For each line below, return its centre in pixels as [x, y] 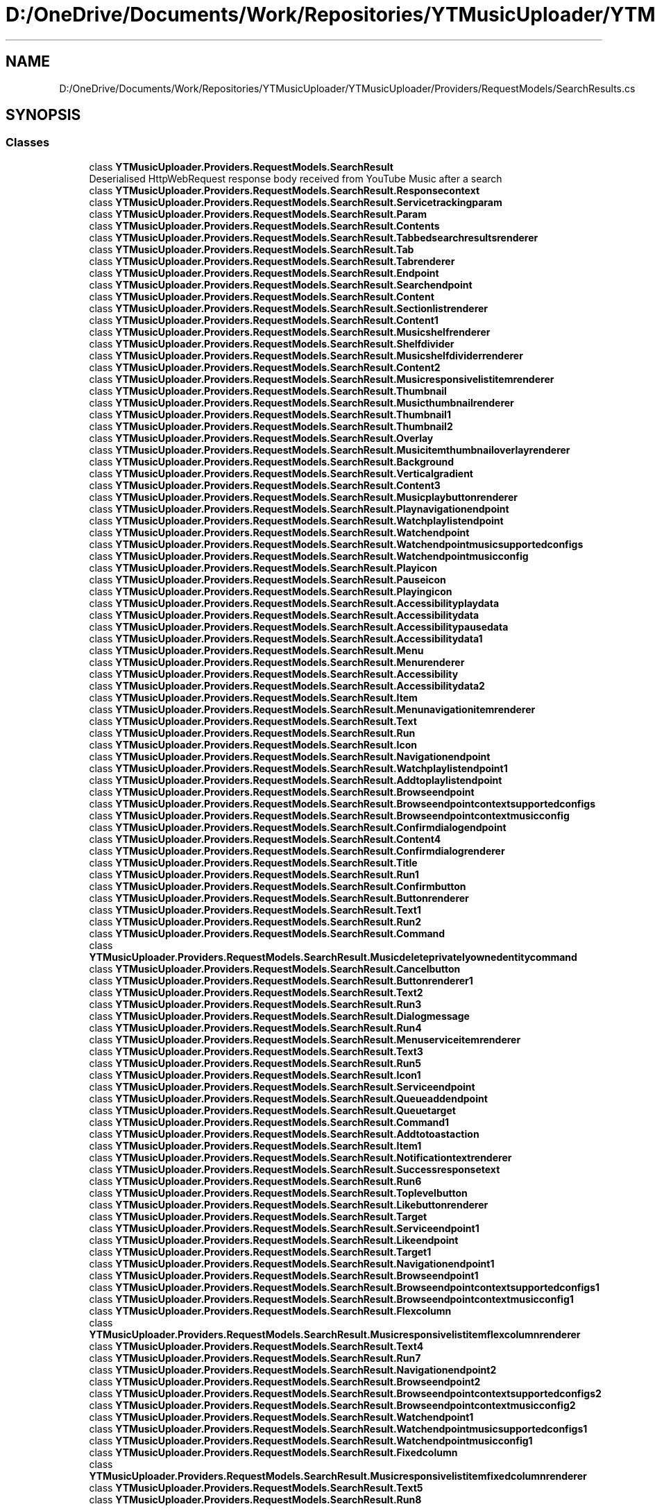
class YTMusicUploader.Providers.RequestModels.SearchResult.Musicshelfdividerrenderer [306, 355]
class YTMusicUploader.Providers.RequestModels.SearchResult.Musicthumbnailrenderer [301, 402]
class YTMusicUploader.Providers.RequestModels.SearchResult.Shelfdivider [272, 343]
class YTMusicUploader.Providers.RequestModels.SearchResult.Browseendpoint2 [285, 1381]
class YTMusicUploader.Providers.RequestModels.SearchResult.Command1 [269, 1122]
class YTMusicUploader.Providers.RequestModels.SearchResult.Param [258, 214]
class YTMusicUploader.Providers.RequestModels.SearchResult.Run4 [255, 1027]
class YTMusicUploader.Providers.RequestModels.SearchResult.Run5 [255, 1063]
